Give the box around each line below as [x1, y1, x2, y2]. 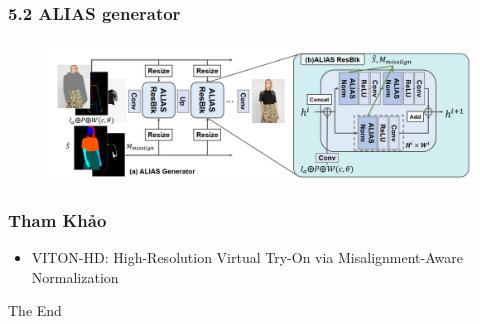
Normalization [31, 266, 119, 287]
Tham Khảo [8, 207, 107, 232]
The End [8, 300, 62, 321]
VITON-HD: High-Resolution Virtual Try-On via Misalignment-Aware [31, 246, 463, 267]
